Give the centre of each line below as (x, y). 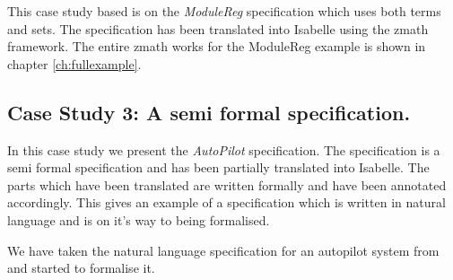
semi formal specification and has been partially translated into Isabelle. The (218, 167)
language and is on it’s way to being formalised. (139, 219)
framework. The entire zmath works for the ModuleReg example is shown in (217, 46)
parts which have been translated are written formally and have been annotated (227, 184)
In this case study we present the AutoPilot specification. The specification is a (224, 149)
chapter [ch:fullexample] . (74, 63)
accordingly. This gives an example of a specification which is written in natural (226, 202)
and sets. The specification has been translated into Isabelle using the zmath (218, 28)
